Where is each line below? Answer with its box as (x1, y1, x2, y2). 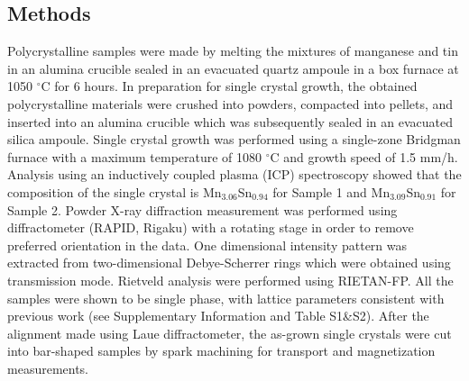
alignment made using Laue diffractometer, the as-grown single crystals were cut (7, 323, 452, 342)
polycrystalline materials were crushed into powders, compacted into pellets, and (7, 94, 454, 113)
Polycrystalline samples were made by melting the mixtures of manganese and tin (7, 41, 458, 60)
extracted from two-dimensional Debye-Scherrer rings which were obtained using (7, 253, 451, 272)
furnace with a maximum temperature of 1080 (7, 147, 262, 166)
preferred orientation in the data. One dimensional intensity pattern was (7, 235, 408, 254)
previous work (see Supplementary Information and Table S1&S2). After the (7, 306, 429, 325)
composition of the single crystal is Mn (7, 182, 222, 201)
